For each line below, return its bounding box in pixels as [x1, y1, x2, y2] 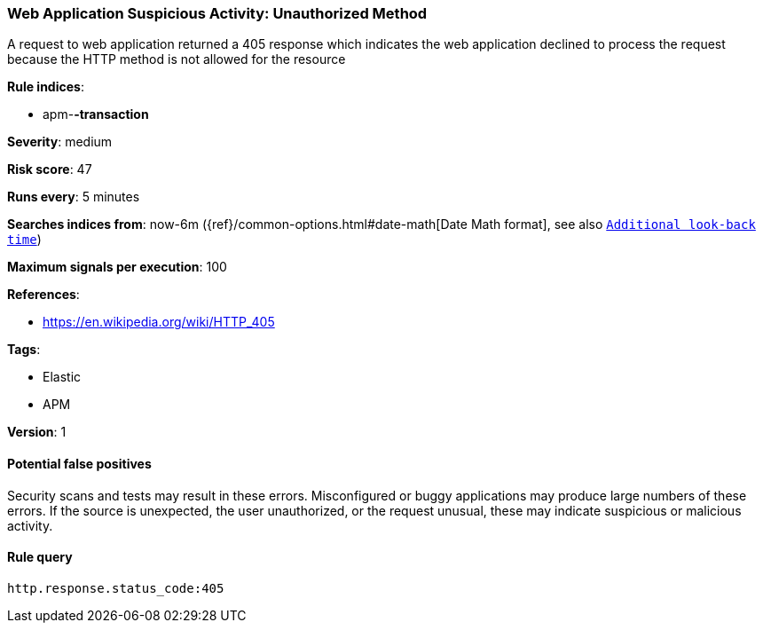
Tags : [7, 342, 41, 358]
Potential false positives [7, 455, 152, 471]
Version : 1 [7, 424, 67, 440]
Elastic [43, 369, 82, 385]
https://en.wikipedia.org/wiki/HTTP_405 [43, 314, 275, 330]
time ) [7, 232, 42, 248]
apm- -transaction [43, 106, 149, 122]
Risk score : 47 [7, 161, 92, 177]
